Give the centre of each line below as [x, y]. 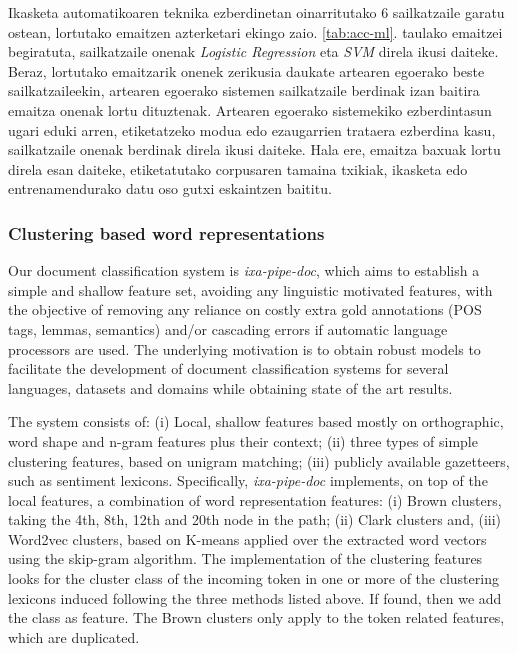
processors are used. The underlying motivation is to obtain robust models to [244, 348]
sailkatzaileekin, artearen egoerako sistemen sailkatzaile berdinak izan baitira [244, 90]
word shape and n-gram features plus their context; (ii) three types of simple [243, 440]
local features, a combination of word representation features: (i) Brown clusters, [255, 499]
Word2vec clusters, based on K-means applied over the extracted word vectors [247, 538]
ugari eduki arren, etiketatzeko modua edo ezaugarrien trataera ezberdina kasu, [252, 129]
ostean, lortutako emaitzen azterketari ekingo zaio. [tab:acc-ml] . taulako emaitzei [255, 31]
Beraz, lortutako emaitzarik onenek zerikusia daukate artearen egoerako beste [246, 70]
